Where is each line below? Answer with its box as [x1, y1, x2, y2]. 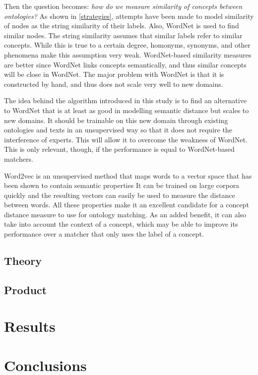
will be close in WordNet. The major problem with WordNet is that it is [4, 69, 224, 79]
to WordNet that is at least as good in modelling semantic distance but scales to [4, 105, 249, 115]
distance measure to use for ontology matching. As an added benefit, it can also [4, 209, 247, 219]
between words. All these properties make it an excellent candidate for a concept [4, 199, 249, 210]
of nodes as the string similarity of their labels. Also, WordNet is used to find [4, 20, 239, 31]
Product [4, 282, 47, 297]
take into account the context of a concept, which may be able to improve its [4, 219, 238, 229]
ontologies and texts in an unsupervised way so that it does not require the [4, 125, 232, 135]
